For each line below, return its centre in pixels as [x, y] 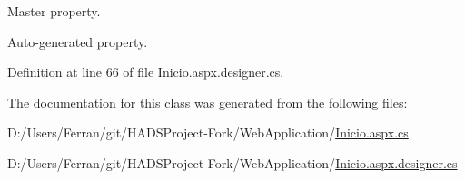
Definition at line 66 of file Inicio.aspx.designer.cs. [146, 72]
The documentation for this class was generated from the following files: [208, 102]
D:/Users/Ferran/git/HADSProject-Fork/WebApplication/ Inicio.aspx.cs [208, 132]
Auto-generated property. [78, 41]
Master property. [54, 11]
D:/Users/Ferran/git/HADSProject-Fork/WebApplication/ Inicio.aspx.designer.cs [232, 162]
